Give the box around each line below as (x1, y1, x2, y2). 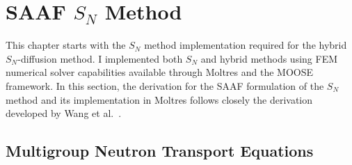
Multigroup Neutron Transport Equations (6, 140, 314, 162)
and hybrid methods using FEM (200, 51, 337, 65)
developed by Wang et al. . (6, 106, 122, 120)
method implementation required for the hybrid (144, 38, 347, 52)
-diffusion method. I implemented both (17, 51, 183, 65)
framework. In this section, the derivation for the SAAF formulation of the (6, 78, 324, 93)
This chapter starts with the (6, 38, 126, 52)
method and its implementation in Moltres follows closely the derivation (6, 92, 312, 107)
